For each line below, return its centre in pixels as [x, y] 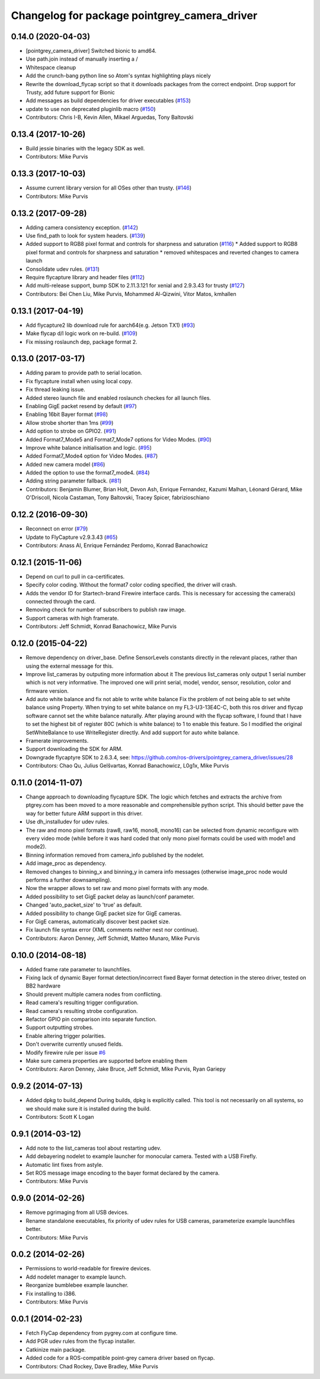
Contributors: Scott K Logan [60, 1117]
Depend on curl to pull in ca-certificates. [75, 576]
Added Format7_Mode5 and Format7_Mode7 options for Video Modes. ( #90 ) [119, 439]
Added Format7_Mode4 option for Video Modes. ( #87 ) [92, 456]
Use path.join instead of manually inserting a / [82, 59]
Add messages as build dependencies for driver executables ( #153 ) [108, 100]
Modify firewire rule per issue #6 [66, 1052]
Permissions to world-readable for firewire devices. [88, 1268]
